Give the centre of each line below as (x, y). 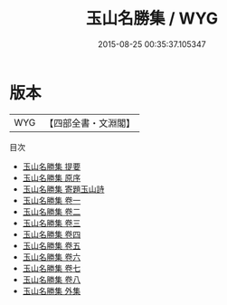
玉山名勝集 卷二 (52, 211)
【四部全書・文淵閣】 (90, 123)
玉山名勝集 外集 (52, 291)
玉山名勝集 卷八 (52, 279)
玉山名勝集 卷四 (52, 234)
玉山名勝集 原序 (52, 177)
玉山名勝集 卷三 (52, 223)
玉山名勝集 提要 (52, 166)
